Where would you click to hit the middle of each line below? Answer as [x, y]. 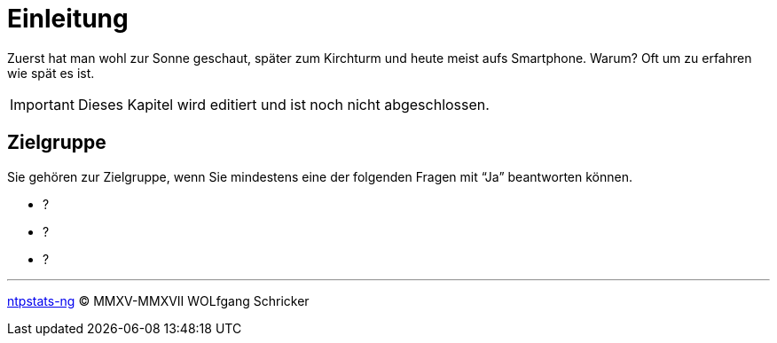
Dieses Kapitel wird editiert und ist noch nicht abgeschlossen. [283, 104]
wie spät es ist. [51, 73]
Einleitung [68, 19]
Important [42, 104]
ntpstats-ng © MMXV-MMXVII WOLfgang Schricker [158, 300]
